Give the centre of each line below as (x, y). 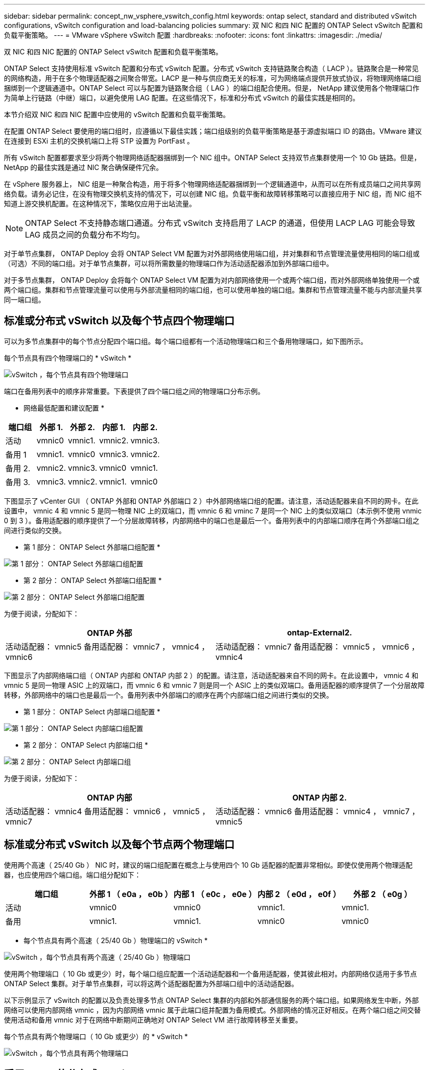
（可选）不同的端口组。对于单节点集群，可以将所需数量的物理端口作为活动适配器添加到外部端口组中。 (168, 263)
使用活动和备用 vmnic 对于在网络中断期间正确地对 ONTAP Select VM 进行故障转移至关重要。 (153, 1020)
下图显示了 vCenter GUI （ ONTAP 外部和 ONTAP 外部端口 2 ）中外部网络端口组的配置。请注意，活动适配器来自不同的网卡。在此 (211, 501)
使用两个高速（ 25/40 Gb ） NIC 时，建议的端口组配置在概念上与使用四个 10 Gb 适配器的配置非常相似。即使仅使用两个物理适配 (208, 865)
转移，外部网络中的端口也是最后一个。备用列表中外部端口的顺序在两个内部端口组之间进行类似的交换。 (168, 695)
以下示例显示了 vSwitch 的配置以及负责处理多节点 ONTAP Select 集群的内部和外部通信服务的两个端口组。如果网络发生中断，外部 (212, 1000)
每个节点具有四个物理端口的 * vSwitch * (68, 358)
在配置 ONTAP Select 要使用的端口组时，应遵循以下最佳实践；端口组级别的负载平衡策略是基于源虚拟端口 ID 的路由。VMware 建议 (213, 131)
